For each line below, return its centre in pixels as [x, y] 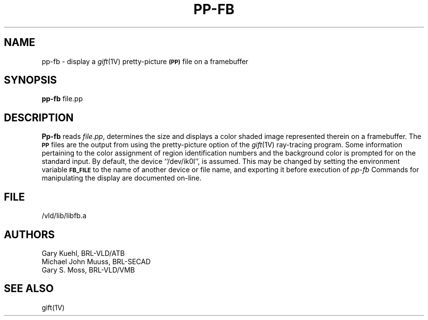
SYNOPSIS [31, 80]
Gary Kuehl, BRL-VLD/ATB [83, 253]
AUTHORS [30, 234]
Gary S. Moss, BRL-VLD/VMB [88, 270]
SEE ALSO [29, 289]
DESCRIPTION [39, 117]
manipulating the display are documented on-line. [122, 178]
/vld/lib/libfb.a [64, 216]
